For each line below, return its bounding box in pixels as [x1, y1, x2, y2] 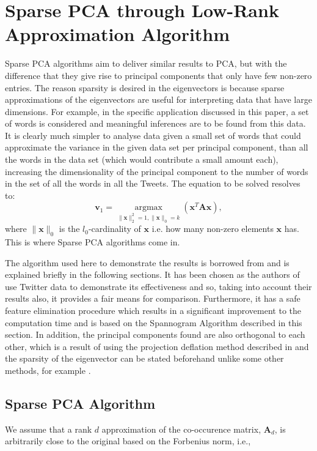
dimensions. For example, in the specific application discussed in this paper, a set [5, 105, 309, 117]
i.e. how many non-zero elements [151, 222, 274, 235]
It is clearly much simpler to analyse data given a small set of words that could [5, 129, 301, 141]
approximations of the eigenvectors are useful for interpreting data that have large [5, 93, 312, 106]
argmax [134, 203, 162, 212]
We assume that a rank [5, 422, 92, 435]
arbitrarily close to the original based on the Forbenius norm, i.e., [5, 434, 251, 447]
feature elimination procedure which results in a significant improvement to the [5, 304, 301, 316]
